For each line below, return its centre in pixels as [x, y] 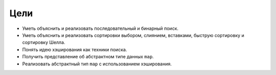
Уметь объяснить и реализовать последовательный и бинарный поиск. [100, 28]
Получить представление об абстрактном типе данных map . [88, 57]
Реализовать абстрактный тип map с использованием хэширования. [97, 64]
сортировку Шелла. [44, 43]
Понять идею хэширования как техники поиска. [75, 49]
